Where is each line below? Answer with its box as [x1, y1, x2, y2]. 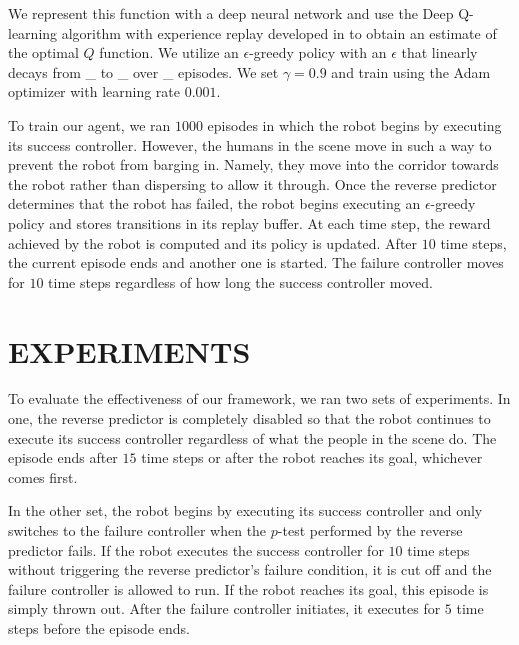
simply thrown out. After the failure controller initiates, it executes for [8, 598, 441, 619]
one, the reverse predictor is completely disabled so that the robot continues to [8, 408, 491, 429]
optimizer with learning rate [8, 81, 181, 102]
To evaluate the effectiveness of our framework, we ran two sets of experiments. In [8, 388, 511, 409]
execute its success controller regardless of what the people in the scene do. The [8, 427, 497, 448]
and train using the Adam [331, 61, 491, 82]
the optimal [8, 42, 79, 63]
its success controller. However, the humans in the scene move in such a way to [8, 134, 492, 155]
